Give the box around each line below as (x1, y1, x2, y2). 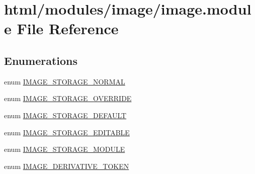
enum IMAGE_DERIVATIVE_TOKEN (4, 160, 129, 171)
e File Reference (4, 18, 119, 39)
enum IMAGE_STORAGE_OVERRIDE (4, 93, 132, 104)
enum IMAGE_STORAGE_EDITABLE (4, 127, 130, 137)
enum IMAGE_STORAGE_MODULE (4, 144, 125, 154)
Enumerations (4, 52, 78, 68)
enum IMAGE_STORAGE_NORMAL (4, 76, 125, 86)
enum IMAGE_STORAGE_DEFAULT (4, 110, 127, 120)
